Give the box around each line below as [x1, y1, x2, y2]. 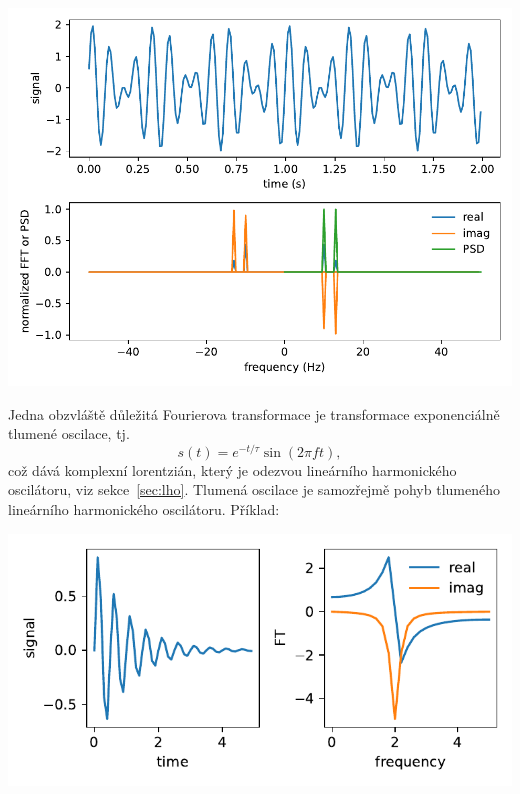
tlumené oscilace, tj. [8, 423, 130, 444]
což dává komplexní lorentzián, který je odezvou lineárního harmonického [8, 459, 457, 480]
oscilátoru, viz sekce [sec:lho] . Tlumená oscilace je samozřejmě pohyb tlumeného [8, 479, 500, 500]
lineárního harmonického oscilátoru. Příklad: [8, 499, 280, 520]
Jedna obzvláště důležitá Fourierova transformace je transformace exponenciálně [8, 403, 500, 424]
